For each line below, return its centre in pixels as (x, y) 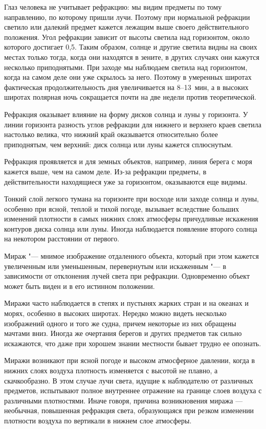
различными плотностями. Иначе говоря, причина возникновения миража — (124, 400)
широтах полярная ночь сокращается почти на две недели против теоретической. (130, 97)
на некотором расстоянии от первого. (62, 239)
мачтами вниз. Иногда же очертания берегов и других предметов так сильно (123, 333)
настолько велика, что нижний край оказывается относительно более (111, 134)
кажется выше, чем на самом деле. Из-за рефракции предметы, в (105, 171)
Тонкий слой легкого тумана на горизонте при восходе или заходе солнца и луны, (132, 199)
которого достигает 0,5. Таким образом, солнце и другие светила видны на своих (131, 47)
